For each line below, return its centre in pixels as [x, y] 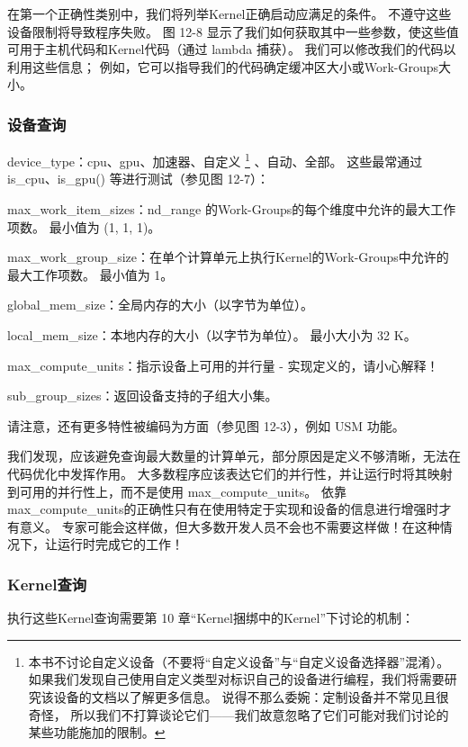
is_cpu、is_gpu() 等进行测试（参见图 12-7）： [139, 179]
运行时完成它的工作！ [120, 544]
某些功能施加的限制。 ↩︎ [97, 732]
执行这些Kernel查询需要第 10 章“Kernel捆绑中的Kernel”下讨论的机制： [211, 618]
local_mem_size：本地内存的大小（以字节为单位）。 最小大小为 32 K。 [212, 335]
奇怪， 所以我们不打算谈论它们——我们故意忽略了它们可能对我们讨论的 [238, 714]
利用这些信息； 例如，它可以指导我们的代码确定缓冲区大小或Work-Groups [223, 66]
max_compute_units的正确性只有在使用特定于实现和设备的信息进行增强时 [223, 509]
